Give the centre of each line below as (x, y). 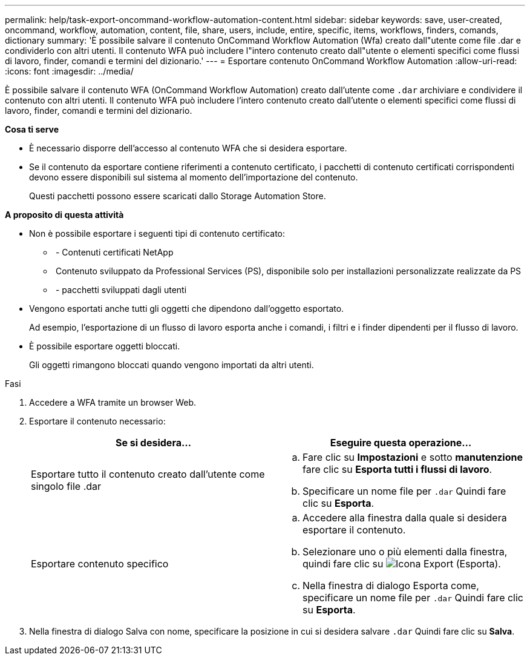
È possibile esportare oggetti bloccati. (105, 346)
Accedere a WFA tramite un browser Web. (113, 402)
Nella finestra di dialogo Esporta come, (391, 586)
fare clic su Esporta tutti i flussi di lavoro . (398, 469)
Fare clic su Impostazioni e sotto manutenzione (413, 457)
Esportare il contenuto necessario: (97, 421)
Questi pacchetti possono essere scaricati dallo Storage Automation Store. (178, 196)
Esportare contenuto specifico (100, 564)
